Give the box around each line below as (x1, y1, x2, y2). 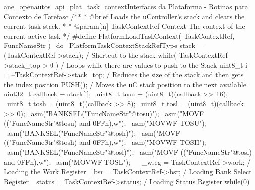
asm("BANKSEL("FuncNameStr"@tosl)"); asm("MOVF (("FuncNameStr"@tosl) (7, 146, 252, 157)
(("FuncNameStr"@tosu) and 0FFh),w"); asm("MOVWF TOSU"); (4, 118, 206, 128)
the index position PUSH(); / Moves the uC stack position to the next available (4, 79, 246, 89)
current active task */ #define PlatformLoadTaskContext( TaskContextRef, (4, 30, 235, 41)
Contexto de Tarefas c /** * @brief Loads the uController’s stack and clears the (4, 11, 245, 21)
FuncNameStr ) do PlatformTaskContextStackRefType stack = (4, 40, 203, 50)
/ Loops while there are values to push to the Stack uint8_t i (60, 59, 247, 70)
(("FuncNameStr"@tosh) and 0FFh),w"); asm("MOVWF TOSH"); (4, 137, 206, 147)
